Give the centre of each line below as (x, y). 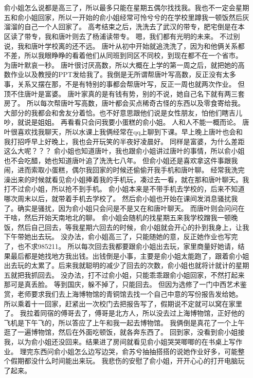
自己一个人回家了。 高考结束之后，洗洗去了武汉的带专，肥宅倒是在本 (134, 27)
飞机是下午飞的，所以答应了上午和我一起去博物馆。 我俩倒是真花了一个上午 (124, 322)
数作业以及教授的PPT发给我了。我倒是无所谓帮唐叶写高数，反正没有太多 (120, 74)
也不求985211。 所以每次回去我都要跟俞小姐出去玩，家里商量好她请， (127, 246)
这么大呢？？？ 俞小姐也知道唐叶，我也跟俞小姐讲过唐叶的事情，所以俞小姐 (124, 151)
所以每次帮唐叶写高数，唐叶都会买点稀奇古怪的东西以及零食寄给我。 (136, 103)
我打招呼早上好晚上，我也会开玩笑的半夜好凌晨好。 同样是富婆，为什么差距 (124, 141)
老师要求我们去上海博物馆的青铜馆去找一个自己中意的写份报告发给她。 (130, 294)
